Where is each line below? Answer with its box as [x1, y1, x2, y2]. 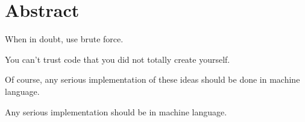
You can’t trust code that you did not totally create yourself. [5, 53, 230, 65]
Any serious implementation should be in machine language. [5, 105, 227, 118]
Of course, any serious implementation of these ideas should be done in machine [5, 73, 300, 86]
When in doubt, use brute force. [5, 33, 124, 45]
